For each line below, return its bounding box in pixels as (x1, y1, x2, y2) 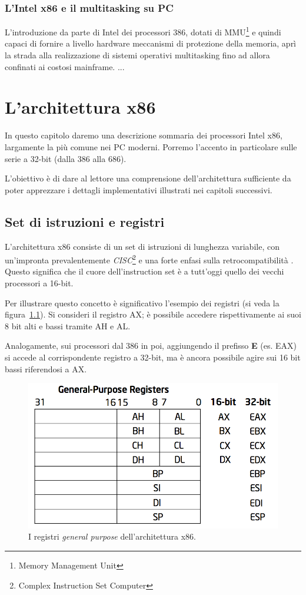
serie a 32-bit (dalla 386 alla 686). (5, 152, 127, 164)
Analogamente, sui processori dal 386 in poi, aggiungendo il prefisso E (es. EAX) (5, 339, 297, 352)
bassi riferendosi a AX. (5, 362, 87, 375)
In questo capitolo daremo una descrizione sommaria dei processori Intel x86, (5, 129, 282, 141)
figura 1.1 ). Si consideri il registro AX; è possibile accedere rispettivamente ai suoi (5, 308, 301, 320)
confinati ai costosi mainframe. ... (5, 60, 125, 72)
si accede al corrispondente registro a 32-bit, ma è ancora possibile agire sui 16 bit (5, 351, 301, 363)
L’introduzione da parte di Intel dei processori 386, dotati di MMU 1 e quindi (5, 24, 281, 38)
